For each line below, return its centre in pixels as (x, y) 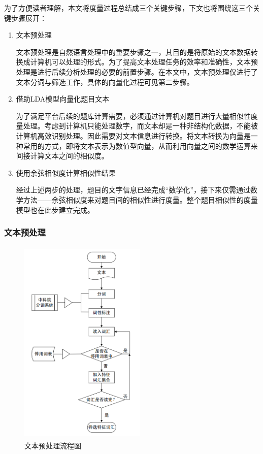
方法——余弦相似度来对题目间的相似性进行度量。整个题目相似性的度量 (140, 199)
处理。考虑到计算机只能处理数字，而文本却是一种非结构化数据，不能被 (140, 126)
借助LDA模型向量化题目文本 (63, 99)
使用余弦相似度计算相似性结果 (66, 172)
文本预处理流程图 (53, 445)
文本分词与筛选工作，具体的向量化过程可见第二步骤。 (105, 82)
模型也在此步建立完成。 (55, 209)
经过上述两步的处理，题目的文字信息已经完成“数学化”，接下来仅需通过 (133, 190)
